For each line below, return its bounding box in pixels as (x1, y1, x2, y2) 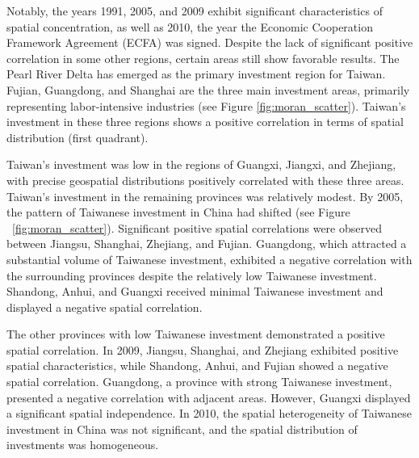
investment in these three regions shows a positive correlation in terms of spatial (6, 113, 404, 130)
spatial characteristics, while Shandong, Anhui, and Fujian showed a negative (6, 357, 388, 374)
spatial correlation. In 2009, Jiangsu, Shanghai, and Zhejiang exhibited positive (6, 341, 399, 358)
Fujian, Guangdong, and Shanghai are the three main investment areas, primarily (6, 81, 410, 98)
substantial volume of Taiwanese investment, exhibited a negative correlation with (6, 250, 413, 267)
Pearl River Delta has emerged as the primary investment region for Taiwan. (6, 65, 386, 82)
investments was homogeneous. (6, 436, 159, 453)
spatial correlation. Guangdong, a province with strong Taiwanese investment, (6, 373, 392, 390)
